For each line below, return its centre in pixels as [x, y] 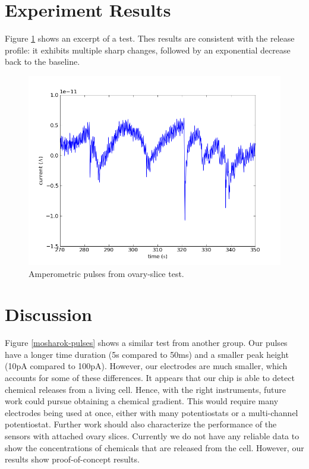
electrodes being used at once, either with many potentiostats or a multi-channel [152, 412]
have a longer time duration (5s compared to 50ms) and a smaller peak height [147, 354]
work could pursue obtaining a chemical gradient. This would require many [142, 401]
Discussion [48, 314]
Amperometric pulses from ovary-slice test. [106, 273]
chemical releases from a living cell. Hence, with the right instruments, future [145, 389]
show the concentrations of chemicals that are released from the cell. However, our [154, 447]
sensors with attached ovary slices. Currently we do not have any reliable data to [152, 435]
